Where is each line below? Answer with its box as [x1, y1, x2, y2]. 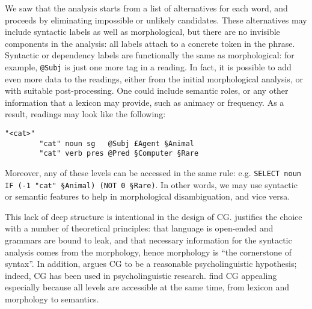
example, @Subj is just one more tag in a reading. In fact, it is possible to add [5, 60, 292, 73]
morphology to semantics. [5, 293, 99, 305]
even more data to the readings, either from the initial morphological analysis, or [5, 72, 303, 85]
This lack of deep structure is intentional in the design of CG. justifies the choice [5, 210, 302, 222]
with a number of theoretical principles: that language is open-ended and [5, 222, 274, 234]
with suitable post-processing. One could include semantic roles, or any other [5, 84, 289, 97]
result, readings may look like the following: [5, 108, 166, 120]
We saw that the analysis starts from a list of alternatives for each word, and [5, 2, 288, 14]
